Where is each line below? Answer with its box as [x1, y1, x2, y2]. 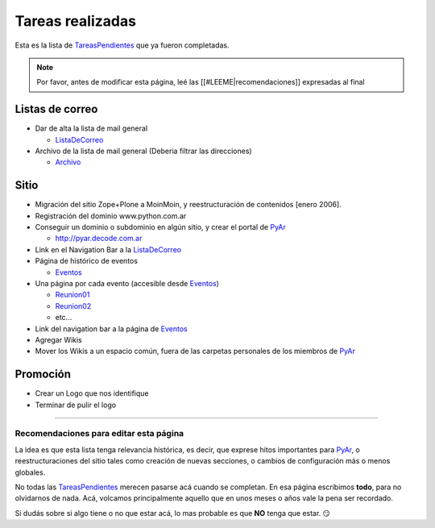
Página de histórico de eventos [35, 256, 139, 266]
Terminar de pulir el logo [35, 400, 117, 410]
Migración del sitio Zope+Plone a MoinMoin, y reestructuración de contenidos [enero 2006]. [35, 200, 342, 210]
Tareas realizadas [14, 12, 137, 30]
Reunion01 [55, 290, 90, 300]
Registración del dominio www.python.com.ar [35, 210, 187, 221]
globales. [14, 468, 46, 477]
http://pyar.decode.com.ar [55, 234, 143, 243]
